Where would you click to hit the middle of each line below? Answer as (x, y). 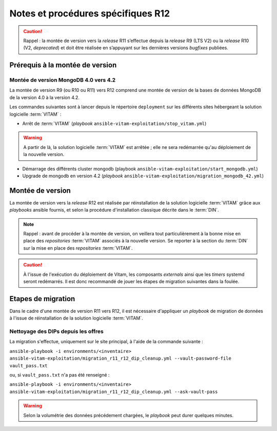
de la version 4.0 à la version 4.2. (44, 97)
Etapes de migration (42, 299)
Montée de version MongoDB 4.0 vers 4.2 (63, 80)
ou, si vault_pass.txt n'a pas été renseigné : (60, 375)
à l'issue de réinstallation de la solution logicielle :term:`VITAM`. (76, 318)
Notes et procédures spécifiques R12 (90, 13)
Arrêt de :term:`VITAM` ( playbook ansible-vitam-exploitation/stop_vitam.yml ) (114, 124)
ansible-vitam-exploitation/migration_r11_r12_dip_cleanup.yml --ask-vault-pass (114, 391)
